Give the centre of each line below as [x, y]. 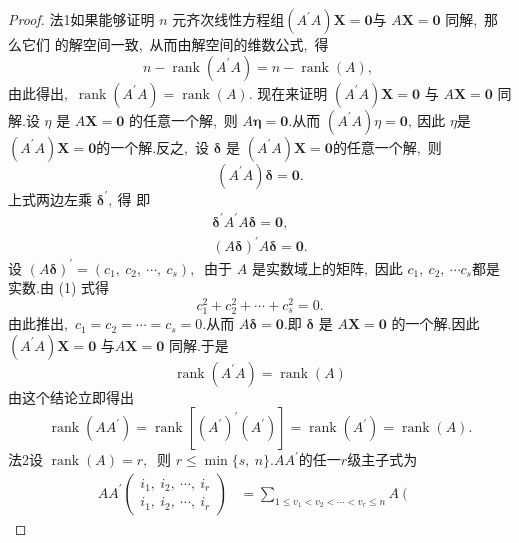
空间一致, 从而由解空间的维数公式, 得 [205, 44]
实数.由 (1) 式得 [59, 287]
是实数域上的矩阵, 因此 [327, 267]
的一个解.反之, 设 [152, 146]
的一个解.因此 [435, 323]
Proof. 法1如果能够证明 [81, 19]
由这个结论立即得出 [71, 396]
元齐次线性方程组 [228, 19]
